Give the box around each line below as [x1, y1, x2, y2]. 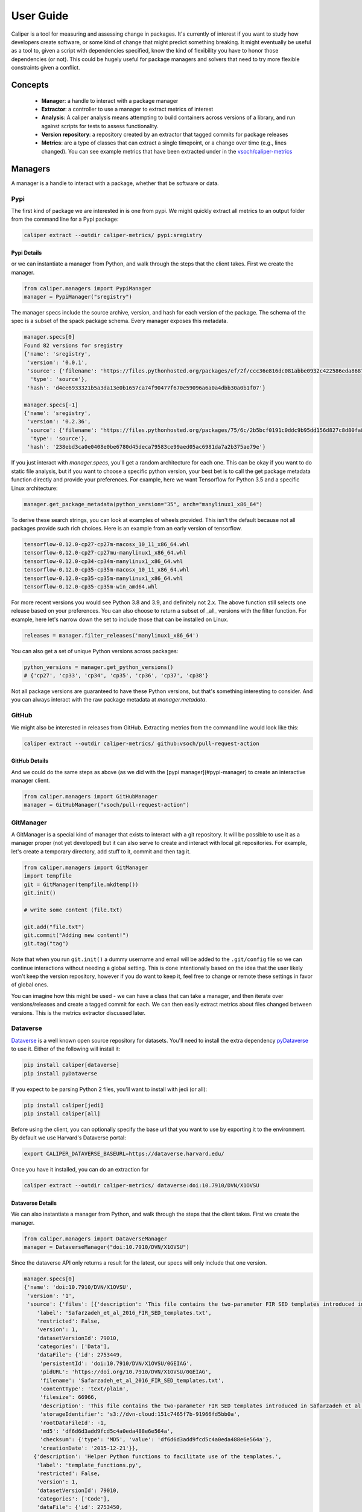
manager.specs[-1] [24, 401, 78, 408]
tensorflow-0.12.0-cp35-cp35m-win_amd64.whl [24, 583, 158, 590]
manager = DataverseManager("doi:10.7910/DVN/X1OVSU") [24, 1243, 189, 1250]
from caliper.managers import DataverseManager [24, 1235, 167, 1242]
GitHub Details [11, 757, 48, 764]
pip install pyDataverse [24, 1070, 98, 1077]
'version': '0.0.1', [27, 359, 88, 366]
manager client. [11, 777, 51, 784]
